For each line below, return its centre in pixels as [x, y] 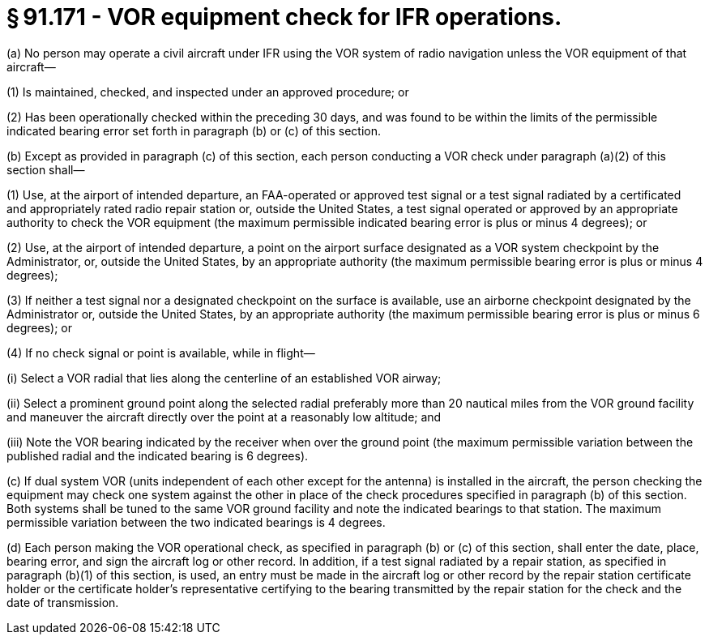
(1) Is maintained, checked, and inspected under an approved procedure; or [208, 92]
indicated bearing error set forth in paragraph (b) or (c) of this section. [194, 130]
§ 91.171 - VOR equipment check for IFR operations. [284, 17]
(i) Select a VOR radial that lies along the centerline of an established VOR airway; [224, 378]
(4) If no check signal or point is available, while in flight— [161, 353]
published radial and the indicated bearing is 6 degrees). [158, 455]
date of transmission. [63, 602]
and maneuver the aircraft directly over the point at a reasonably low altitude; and [224, 417]
